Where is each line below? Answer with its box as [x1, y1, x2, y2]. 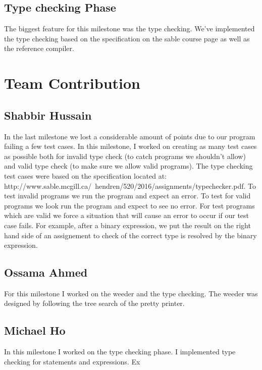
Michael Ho [4, 323, 66, 338]
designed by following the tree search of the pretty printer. [4, 298, 185, 308]
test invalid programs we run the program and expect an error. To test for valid [4, 190, 251, 201]
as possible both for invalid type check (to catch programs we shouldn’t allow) [4, 150, 246, 161]
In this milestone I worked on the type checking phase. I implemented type [4, 346, 236, 357]
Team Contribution [4, 73, 140, 93]
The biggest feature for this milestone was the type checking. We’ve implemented [4, 23, 255, 34]
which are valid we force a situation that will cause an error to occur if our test [4, 210, 249, 221]
